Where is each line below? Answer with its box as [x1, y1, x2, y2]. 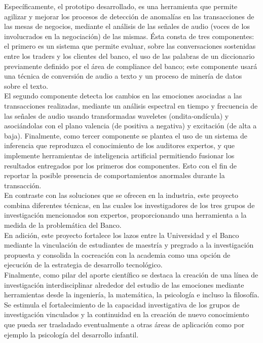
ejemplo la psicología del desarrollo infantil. [4, 329, 139, 339]
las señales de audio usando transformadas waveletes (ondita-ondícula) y [4, 110, 229, 121]
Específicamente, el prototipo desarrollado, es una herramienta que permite [4, 1, 238, 11]
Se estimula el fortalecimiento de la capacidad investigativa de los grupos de [4, 299, 240, 310]
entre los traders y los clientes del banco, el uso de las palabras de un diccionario [4, 50, 255, 61]
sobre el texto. [4, 80, 48, 91]
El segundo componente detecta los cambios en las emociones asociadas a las [4, 90, 242, 101]
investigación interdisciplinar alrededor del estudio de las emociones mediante [4, 279, 244, 290]
